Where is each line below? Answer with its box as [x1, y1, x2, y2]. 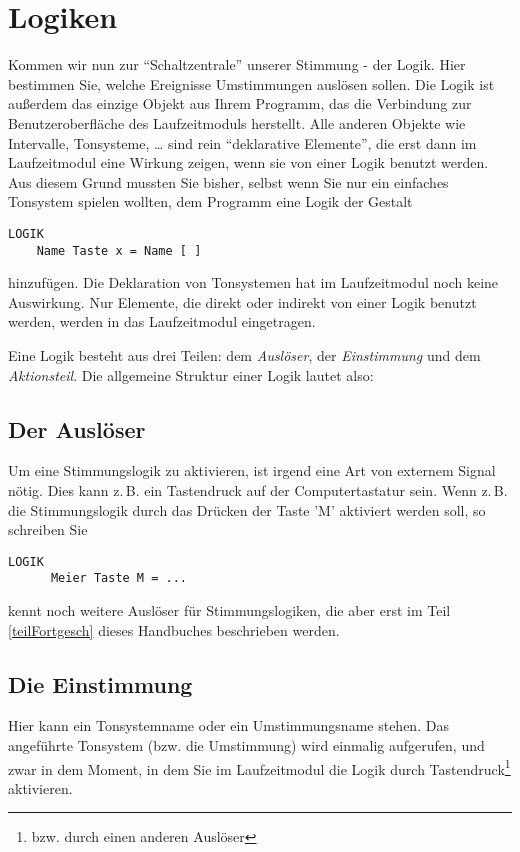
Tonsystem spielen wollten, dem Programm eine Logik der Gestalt [8, 191, 413, 212]
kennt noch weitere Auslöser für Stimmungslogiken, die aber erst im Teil [8, 600, 451, 621]
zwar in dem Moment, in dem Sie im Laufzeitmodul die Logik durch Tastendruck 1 [8, 755, 511, 779]
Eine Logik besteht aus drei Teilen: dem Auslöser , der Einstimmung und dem [8, 344, 481, 365]
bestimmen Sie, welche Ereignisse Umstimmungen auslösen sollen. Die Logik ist [8, 73, 495, 94]
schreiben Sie [8, 519, 88, 540]
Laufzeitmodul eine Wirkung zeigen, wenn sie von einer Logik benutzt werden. [8, 152, 489, 173]
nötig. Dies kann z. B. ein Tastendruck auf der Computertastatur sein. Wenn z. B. [8, 479, 508, 500]
